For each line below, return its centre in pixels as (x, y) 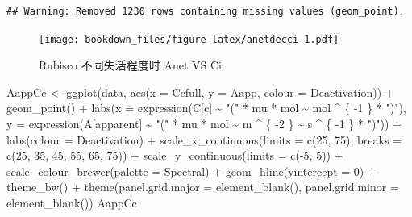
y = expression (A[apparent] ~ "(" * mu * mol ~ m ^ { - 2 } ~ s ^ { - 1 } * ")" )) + (204, 124)
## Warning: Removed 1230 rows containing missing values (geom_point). (206, 11)
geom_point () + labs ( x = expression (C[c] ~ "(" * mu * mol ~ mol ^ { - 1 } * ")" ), (206, 108)
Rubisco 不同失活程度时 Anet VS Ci (130, 65)
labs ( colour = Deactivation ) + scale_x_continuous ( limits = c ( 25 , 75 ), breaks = (204, 139)
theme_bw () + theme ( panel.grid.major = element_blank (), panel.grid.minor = (203, 187)
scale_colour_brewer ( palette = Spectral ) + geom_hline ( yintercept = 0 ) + (191, 171)
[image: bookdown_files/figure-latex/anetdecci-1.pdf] (189, 39)
